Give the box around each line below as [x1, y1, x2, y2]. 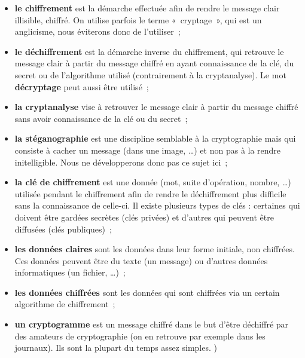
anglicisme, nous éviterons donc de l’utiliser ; [14, 25, 181, 38]
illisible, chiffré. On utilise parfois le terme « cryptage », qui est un [14, 13, 262, 26]
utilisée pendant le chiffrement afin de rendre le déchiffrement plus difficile [14, 187, 286, 200]
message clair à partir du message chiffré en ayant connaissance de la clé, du [14, 57, 294, 69]
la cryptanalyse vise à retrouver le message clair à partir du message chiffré [14, 100, 298, 113]
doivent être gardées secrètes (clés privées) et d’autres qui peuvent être [14, 210, 274, 223]
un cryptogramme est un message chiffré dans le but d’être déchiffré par [14, 318, 289, 331]
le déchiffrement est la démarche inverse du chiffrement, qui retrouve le [14, 45, 284, 57]
